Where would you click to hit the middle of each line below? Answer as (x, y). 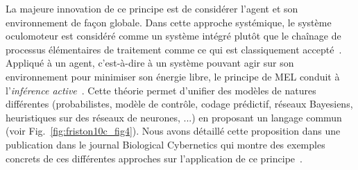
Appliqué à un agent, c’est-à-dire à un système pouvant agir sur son (150, 63)
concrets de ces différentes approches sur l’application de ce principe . (154, 158)
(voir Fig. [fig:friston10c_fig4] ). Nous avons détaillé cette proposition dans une (173, 131)
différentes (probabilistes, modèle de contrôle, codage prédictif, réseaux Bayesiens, (179, 104)
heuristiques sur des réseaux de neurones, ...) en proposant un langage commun (174, 117)
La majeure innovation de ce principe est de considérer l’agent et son (152, 8)
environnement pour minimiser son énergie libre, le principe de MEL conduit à (173, 76)
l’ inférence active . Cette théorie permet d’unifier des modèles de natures (161, 90)
